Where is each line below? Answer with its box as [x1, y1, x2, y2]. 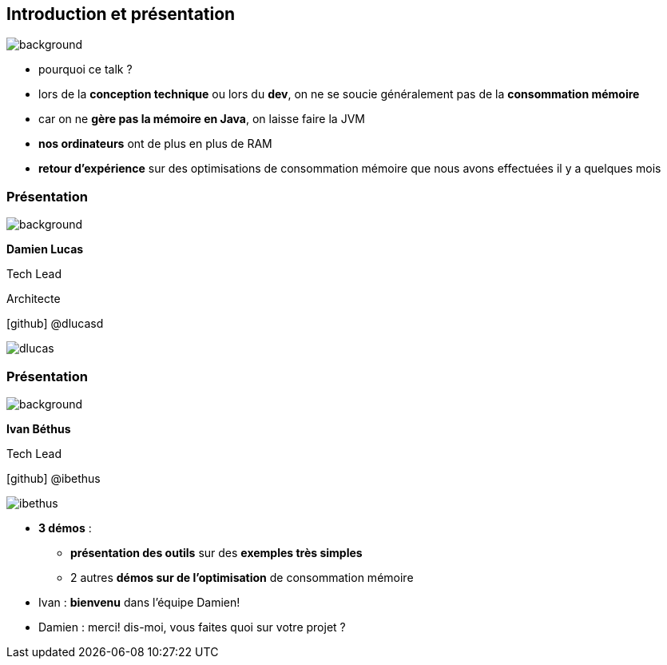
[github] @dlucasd [6, 317, 104, 331]
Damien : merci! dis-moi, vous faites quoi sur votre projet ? [38, 619, 346, 634]
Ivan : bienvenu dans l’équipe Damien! [38, 595, 240, 609]
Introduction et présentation [6, 4, 236, 24]
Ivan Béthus [6, 421, 71, 436]
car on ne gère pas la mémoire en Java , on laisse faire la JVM [38, 112, 365, 126]
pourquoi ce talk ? [38, 62, 133, 77]
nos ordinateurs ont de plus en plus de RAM [38, 137, 272, 151]
